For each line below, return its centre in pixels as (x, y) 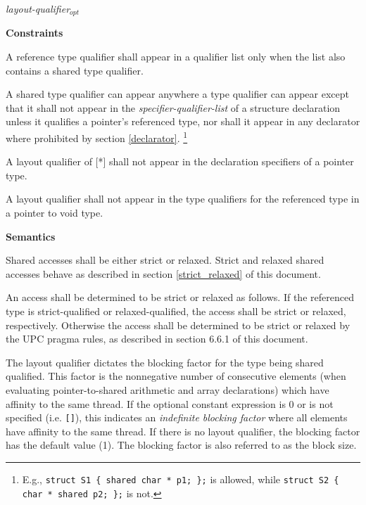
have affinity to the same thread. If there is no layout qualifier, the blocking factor (183, 431)
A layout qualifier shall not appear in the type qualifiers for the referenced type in (183, 199)
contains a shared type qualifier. (75, 70)
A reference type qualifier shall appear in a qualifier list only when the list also (176, 57)
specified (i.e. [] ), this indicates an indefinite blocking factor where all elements (177, 417)
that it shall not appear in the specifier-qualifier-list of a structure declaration (173, 107)
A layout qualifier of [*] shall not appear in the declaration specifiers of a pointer (180, 161)
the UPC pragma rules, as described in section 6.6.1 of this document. (157, 339)
